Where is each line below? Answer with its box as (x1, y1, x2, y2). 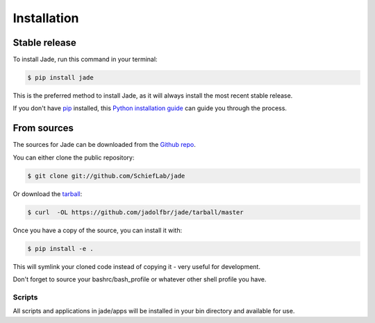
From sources (12, 122, 74, 134)
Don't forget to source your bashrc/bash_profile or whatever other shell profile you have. (12, 275, 267, 283)
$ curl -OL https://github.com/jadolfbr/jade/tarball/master (27, 208, 244, 216)
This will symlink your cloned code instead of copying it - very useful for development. (12, 262, 260, 270)
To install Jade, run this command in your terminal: (12, 55, 158, 64)
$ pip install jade (27, 73, 94, 82)
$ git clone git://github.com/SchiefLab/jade (27, 172, 185, 180)
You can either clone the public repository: (12, 153, 135, 161)
